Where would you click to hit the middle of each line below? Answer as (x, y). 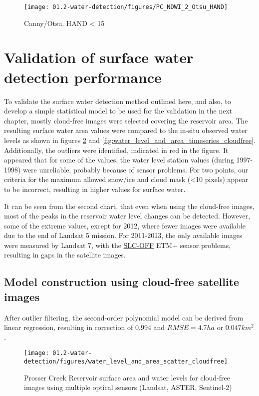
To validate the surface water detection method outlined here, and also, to (118, 101)
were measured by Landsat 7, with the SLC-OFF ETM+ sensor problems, (118, 245)
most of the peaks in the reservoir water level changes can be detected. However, (127, 216)
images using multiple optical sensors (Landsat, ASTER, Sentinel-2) (128, 387)
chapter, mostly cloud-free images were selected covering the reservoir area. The (126, 120)
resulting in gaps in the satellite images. (65, 255)
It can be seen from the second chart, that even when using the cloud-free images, (129, 206)
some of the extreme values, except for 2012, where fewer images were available (125, 225)
